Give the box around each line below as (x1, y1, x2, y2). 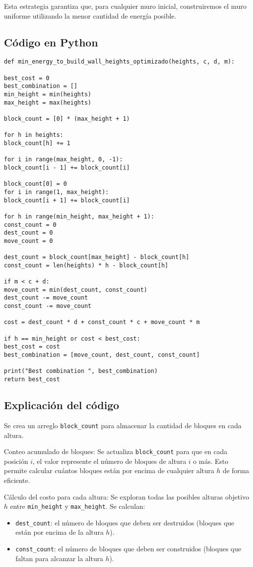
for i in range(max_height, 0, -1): (4, 156, 123, 163)
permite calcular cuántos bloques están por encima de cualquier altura (4, 465, 214, 476)
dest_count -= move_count (4, 294, 88, 302)
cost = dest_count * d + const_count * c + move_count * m (4, 319, 200, 326)
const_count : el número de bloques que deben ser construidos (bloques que (15, 544, 241, 554)
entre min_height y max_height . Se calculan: (10, 501, 145, 511)
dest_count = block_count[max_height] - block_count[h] (4, 254, 190, 261)
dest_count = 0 (4, 229, 53, 237)
